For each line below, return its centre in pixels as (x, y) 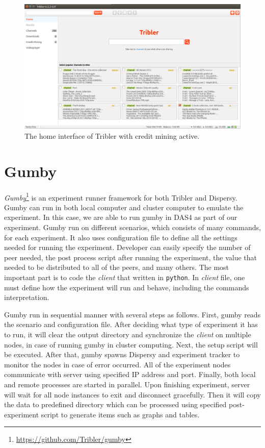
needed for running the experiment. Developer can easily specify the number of (127, 247)
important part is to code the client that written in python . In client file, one (125, 277)
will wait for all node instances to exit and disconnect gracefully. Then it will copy (132, 394)
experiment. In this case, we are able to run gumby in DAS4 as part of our (121, 217)
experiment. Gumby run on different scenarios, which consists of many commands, (132, 227)
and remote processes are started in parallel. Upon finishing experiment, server (127, 384)
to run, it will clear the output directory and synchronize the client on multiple (128, 334)
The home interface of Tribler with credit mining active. (112, 135)
